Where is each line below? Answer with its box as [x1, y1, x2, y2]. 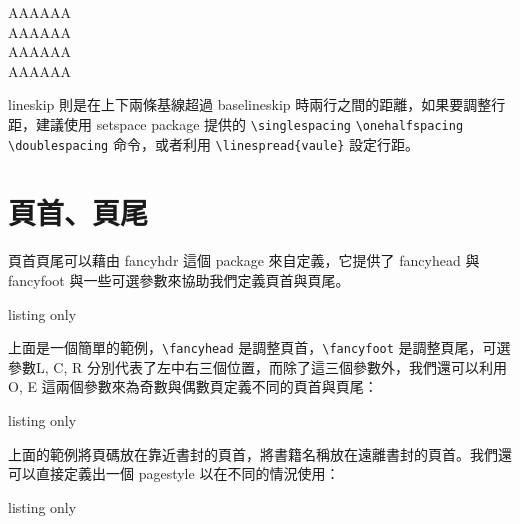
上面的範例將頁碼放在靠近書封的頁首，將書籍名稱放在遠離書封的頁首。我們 [8, 443, 498, 464]
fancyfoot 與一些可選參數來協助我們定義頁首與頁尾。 [8, 270, 350, 290]
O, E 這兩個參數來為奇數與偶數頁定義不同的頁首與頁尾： [8, 376, 378, 397]
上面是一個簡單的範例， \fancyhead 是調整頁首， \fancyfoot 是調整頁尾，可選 [8, 337, 511, 358]
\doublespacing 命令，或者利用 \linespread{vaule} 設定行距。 [8, 133, 420, 154]
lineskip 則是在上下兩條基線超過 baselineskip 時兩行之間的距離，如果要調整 [8, 94, 492, 115]
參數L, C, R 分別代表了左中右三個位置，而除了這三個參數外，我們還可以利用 [8, 356, 507, 377]
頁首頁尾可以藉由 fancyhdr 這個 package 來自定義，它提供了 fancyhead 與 [8, 250, 480, 271]
